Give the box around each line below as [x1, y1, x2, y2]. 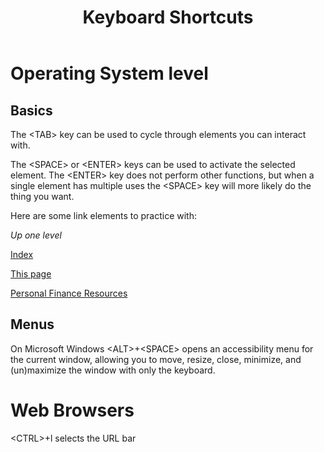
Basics [10, 102, 53, 119]
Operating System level [10, 62, 209, 85]
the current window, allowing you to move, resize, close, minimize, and [10, 353, 302, 365]
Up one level [10, 229, 62, 241]
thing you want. [10, 191, 75, 202]
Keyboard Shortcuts [82, 6, 254, 29]
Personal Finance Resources [10, 287, 128, 299]
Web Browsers [10, 399, 135, 421]
